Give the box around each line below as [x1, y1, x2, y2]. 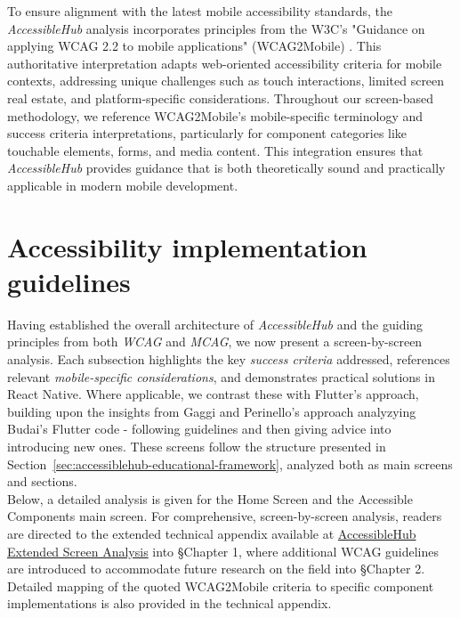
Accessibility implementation [7, 228, 367, 264]
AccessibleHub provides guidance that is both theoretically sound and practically [7, 159, 446, 177]
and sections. [7, 472, 77, 491]
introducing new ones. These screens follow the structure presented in [7, 437, 386, 455]
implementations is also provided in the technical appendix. [7, 594, 332, 613]
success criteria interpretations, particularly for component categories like [7, 124, 408, 142]
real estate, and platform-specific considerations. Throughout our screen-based [7, 88, 434, 107]
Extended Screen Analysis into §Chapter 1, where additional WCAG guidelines [7, 541, 440, 560]
